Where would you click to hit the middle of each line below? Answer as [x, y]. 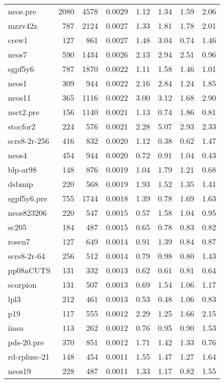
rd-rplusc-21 [29, 356]
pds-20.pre [26, 342]
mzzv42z [23, 26]
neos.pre [22, 11]
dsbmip [21, 184]
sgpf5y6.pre [28, 198]
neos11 [20, 97]
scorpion [22, 285]
